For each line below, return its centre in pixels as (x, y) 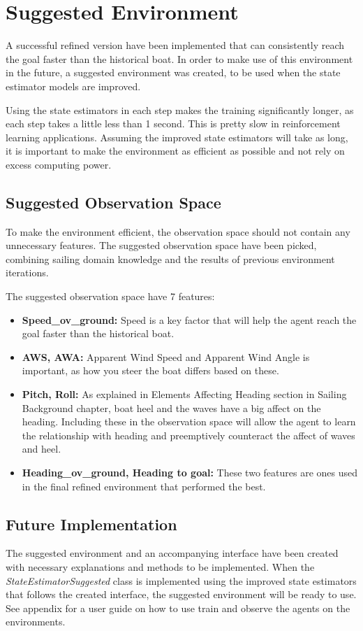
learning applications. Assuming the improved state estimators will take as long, (177, 137)
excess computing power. (59, 164)
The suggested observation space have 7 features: (110, 296)
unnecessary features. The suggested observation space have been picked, (161, 245)
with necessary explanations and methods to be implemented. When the (160, 566)
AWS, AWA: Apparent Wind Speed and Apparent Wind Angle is (166, 356)
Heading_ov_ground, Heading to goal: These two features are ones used (190, 472)
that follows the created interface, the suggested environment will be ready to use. (181, 594)
